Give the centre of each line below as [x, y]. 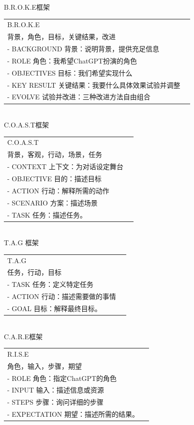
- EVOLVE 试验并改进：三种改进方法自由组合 [79, 97]
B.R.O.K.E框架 [27, 7]
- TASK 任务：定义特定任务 [51, 284]
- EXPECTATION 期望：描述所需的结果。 [73, 414]
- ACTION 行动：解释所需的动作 [58, 190]
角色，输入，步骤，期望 [45, 366]
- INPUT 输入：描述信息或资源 [56, 390]
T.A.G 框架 [22, 243]
